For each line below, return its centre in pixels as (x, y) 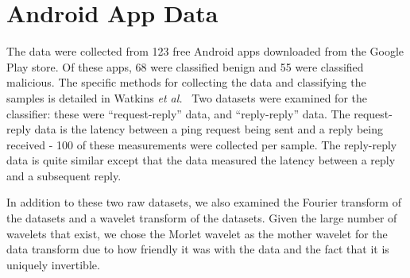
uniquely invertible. (53, 264)
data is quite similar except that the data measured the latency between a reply (201, 160)
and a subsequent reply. (64, 175)
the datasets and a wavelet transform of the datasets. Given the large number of (202, 218)
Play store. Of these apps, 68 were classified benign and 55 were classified (185, 66)
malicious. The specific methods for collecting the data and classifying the (186, 82)
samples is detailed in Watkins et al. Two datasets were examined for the (187, 97)
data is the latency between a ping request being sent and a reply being (209, 129)
